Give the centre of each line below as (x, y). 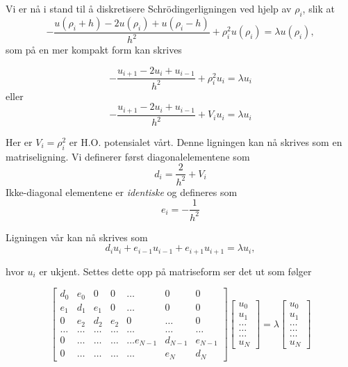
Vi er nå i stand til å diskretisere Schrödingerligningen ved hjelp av (149, 8)
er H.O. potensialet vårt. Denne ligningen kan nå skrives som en (206, 142)
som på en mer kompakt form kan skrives (94, 50)
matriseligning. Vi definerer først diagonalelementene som (128, 156)
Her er (19, 142)
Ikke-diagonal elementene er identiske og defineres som (122, 191)
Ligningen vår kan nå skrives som (77, 237)
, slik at (318, 8)
